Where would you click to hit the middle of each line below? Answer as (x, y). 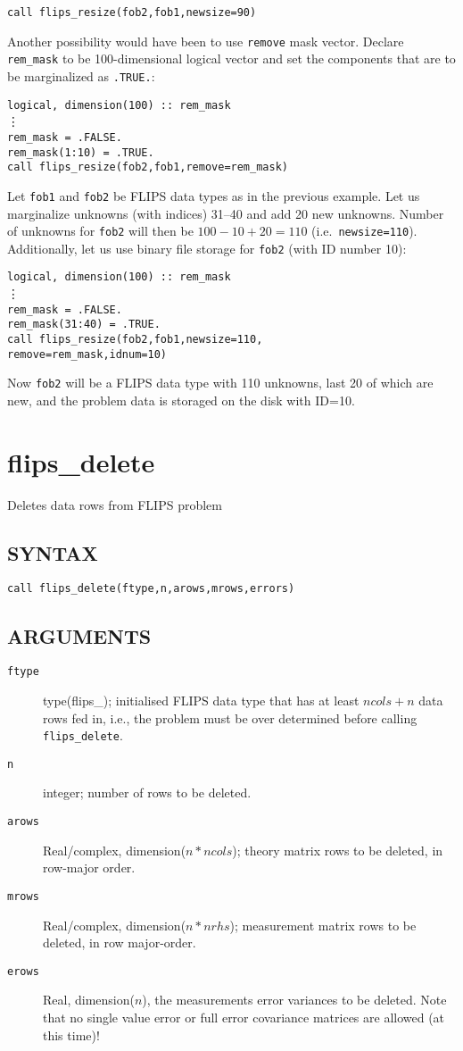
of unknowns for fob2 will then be (100, 231)
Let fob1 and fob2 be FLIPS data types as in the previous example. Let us (214, 195)
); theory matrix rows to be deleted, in (338, 850)
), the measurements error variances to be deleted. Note (294, 1000)
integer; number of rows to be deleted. (147, 792)
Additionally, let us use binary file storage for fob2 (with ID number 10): (207, 248)
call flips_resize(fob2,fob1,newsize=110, (135, 339)
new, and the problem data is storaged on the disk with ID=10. (181, 400)
